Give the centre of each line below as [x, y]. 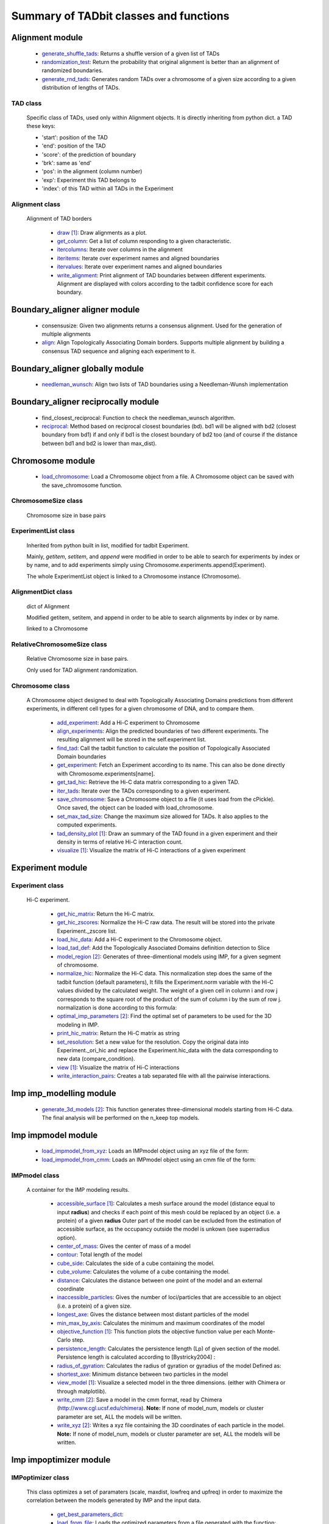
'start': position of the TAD [75, 137]
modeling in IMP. [78, 1025]
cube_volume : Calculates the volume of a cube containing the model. [143, 1272]
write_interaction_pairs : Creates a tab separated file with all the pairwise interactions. [164, 1076]
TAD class [27, 103]
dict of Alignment [48, 606]
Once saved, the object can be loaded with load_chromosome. [136, 808]
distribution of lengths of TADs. [81, 88]
